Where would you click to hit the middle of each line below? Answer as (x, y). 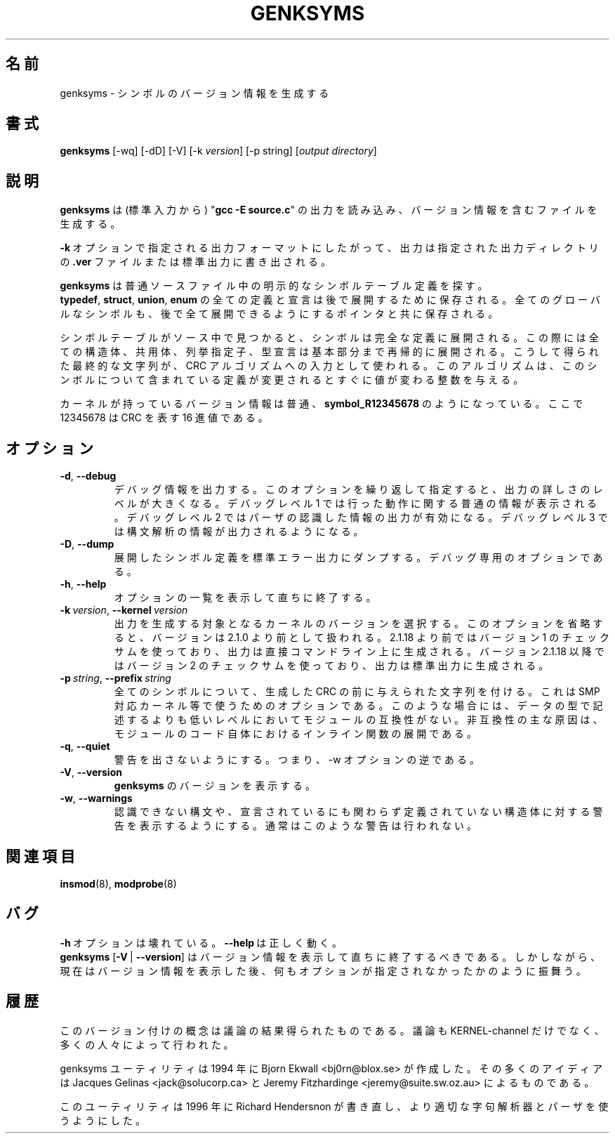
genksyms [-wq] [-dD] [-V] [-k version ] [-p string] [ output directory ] (218, 151)
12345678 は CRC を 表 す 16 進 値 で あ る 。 (164, 418)
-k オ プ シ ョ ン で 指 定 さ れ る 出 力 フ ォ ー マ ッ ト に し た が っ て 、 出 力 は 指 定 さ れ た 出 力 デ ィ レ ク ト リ (329, 248)
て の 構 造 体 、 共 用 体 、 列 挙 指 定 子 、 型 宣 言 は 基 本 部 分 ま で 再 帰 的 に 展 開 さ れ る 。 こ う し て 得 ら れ (329, 352)
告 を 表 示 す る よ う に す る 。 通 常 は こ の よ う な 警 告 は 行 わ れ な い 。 (296, 826)
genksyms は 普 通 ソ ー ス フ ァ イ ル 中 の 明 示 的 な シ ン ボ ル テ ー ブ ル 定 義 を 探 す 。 (274, 286)
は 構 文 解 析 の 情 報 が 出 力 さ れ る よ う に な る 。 (239, 532)
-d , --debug (88, 476)
